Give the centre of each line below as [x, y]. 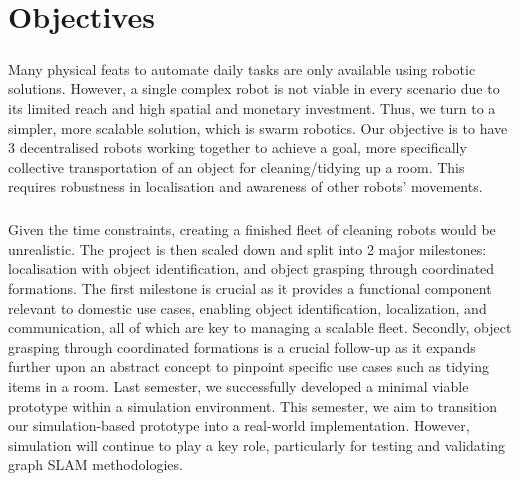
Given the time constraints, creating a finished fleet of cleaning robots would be [252, 229]
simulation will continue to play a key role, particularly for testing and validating [256, 444]
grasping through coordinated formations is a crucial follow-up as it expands [242, 346]
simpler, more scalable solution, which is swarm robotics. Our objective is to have [258, 127]
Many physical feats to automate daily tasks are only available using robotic [242, 68]
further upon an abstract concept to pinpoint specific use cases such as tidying [248, 366]
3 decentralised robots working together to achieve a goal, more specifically [237, 147]
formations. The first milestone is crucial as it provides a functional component [250, 288]
